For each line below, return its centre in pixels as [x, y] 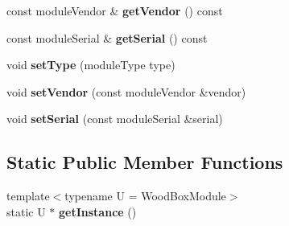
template [28, 196]
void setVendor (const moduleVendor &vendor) [126, 91]
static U [26, 211]
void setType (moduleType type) [91, 65]
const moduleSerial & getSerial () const [107, 37]
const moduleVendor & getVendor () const [115, 10]
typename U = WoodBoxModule [145, 196]
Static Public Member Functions [145, 162]
